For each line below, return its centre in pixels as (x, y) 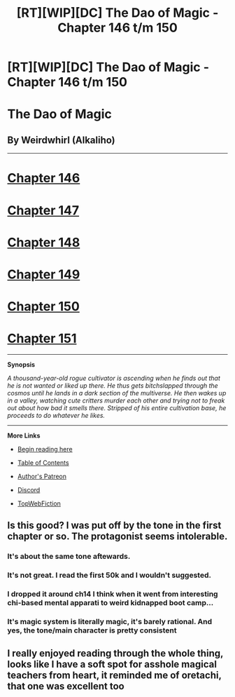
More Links (24, 435)
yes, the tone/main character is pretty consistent (92, 630)
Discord (29, 490)
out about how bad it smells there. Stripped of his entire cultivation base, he (117, 408)
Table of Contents (43, 463)
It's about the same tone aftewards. (69, 557)
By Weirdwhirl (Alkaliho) (61, 140)
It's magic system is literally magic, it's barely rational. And (110, 622)
